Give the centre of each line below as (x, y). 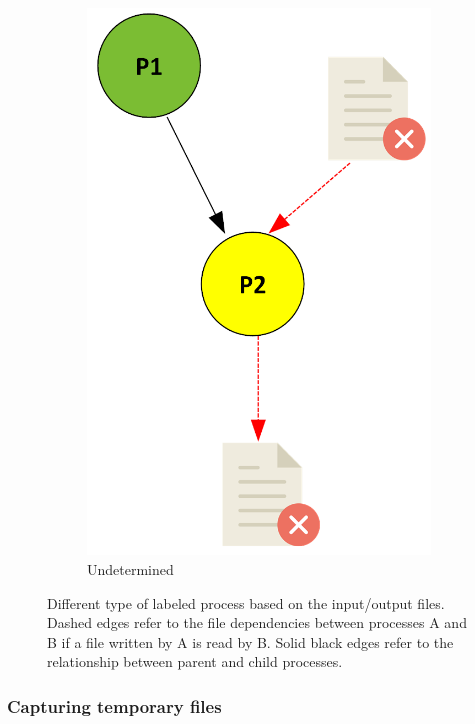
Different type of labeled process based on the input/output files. (246, 602)
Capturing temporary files (114, 705)
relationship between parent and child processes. (195, 661)
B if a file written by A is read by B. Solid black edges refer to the (250, 641)
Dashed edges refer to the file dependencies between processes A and (257, 622)
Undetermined (130, 569)
